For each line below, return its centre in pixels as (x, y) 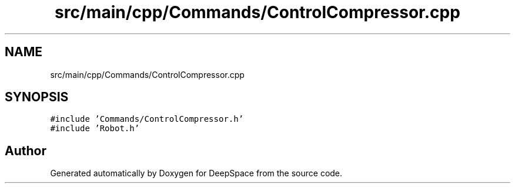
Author (26, 151)
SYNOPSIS (37, 97)
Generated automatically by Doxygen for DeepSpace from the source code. (196, 173)
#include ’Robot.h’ (95, 129)
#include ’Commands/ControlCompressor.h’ (147, 119)
